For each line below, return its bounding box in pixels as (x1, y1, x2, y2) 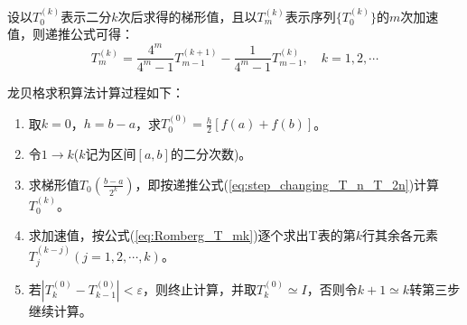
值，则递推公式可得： (7, 24, 134, 43)
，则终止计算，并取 (142, 279, 257, 298)
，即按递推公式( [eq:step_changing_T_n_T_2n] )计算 (135, 174, 440, 193)
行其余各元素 (362, 226, 439, 245)
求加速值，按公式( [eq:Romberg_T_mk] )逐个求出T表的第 (28, 226, 356, 245)
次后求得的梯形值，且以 (117, 6, 257, 25)
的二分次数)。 (170, 144, 252, 163)
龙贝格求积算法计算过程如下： (7, 82, 184, 101)
